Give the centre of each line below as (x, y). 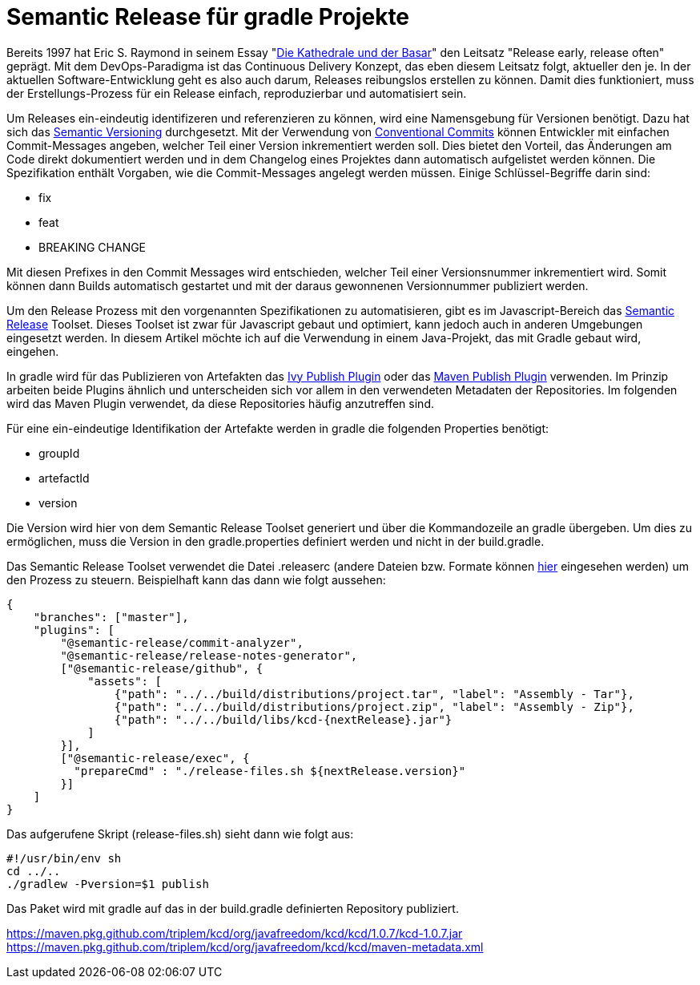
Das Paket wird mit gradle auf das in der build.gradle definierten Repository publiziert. (233, 908)
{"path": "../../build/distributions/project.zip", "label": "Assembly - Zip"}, (374, 706)
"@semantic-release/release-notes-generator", (209, 655)
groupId (59, 453)
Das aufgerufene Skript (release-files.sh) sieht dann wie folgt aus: (180, 834)
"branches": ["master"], (111, 617)
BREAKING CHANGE (93, 247)
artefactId (64, 478)
